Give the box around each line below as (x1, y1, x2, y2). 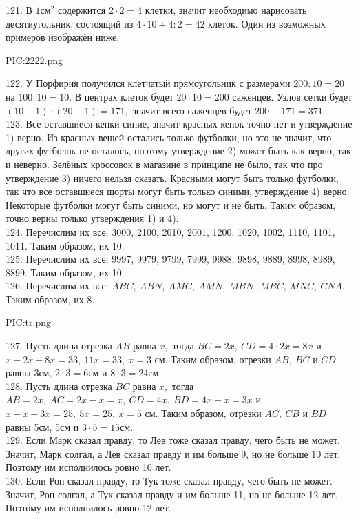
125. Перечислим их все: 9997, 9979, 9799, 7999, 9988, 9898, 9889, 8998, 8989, (6, 252, 335, 266)
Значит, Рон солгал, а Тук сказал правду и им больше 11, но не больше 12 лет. (6, 487, 338, 501)
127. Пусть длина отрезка (6, 338, 112, 353)
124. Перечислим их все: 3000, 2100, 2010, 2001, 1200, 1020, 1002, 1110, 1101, (6, 224, 335, 238)
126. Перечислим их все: (6, 278, 109, 293)
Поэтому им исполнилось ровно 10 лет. (6, 460, 171, 474)
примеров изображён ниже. (6, 30, 120, 44)
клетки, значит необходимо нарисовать (145, 3, 307, 17)
